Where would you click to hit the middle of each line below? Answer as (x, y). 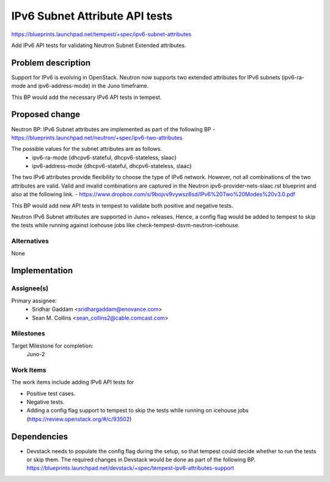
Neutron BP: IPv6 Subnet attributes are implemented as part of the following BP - (113, 129)
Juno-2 (36, 354)
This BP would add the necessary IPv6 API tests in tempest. (86, 97)
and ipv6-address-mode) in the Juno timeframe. (88, 86)
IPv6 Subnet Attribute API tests (92, 16)
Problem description (51, 63)
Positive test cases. (51, 393)
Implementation (42, 271)
